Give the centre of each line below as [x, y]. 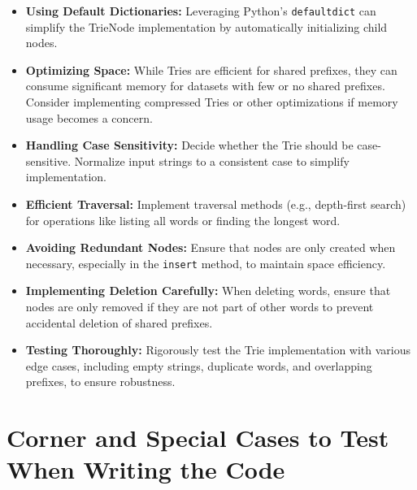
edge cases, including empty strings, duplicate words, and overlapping [199, 365]
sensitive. [48, 160]
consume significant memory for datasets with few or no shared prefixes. [205, 86]
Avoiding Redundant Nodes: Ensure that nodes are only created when [211, 247]
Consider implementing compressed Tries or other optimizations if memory [212, 102]
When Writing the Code [146, 469]
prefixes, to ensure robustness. [100, 382]
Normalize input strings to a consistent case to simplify [212, 160]
